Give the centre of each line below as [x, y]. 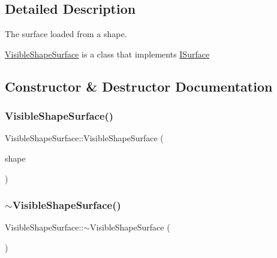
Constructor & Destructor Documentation [139, 86]
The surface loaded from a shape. [66, 34]
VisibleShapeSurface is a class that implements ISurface [107, 54]
